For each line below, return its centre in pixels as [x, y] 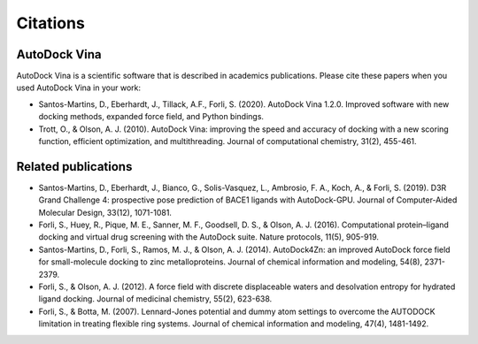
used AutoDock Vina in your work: [79, 88]
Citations [51, 23]
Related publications [74, 167]
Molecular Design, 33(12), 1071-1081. [105, 212]
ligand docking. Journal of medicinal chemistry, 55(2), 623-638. [155, 299]
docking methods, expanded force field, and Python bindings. [151, 117]
